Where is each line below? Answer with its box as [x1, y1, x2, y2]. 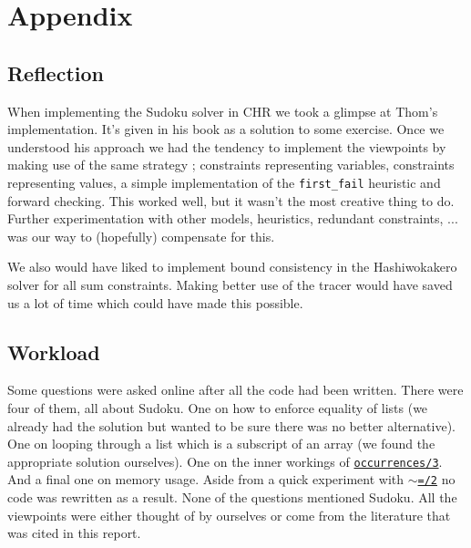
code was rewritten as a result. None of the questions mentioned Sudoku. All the [7, 488, 457, 507]
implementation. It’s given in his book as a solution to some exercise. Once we [7, 119, 445, 139]
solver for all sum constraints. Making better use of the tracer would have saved [7, 274, 453, 294]
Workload [7, 337, 100, 366]
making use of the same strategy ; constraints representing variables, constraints [7, 155, 455, 174]
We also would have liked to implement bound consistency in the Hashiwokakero [7, 257, 457, 276]
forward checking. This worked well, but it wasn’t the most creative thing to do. [7, 191, 455, 210]
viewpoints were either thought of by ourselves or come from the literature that [7, 505, 451, 524]
